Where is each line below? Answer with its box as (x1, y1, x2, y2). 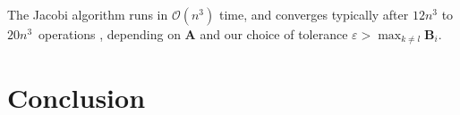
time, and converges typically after (218, 5, 409, 23)
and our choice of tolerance (200, 25, 348, 43)
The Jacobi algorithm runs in (7, 5, 168, 23)
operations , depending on (38, 25, 181, 43)
